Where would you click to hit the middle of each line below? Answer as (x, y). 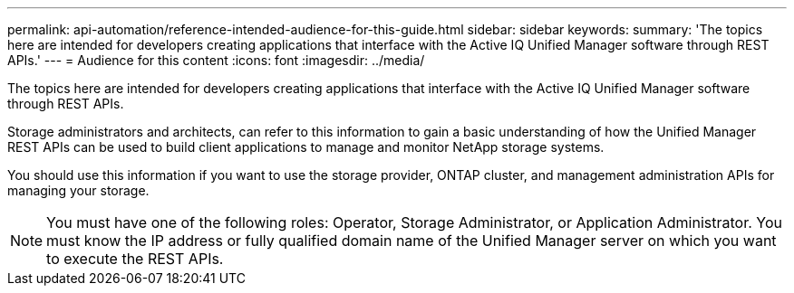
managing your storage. (78, 190)
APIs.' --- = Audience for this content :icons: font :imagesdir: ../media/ (216, 60)
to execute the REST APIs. (135, 259)
